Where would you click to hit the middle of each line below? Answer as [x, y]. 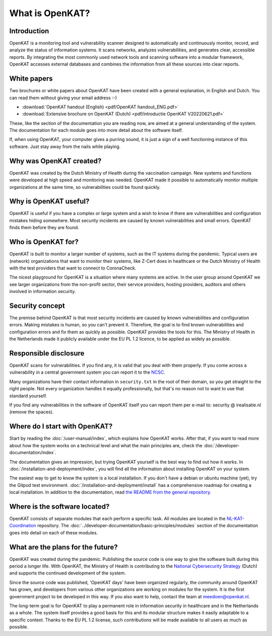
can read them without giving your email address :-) [63, 98]
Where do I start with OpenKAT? [61, 426]
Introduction [29, 31]
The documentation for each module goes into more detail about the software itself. [96, 130]
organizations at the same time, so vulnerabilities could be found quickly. [85, 187]
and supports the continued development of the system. [67, 573]
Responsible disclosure [47, 353]
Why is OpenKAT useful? [49, 201]
